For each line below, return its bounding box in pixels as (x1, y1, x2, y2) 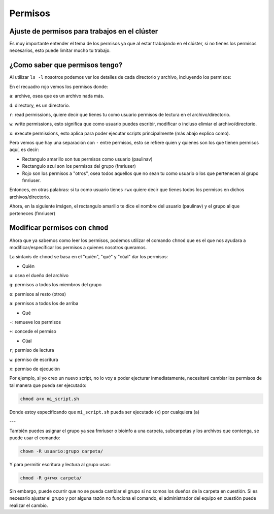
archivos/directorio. (9, 194, 51, 200)
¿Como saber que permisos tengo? (9, 61, 123, 70)
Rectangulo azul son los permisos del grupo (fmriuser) (22, 163, 136, 169)
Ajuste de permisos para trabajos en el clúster (9, 27, 158, 36)
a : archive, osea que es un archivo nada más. (9, 93, 105, 99)
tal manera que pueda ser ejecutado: (9, 382, 87, 388)
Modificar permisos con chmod (9, 224, 109, 232)
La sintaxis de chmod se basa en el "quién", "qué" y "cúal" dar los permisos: (9, 254, 168, 260)
